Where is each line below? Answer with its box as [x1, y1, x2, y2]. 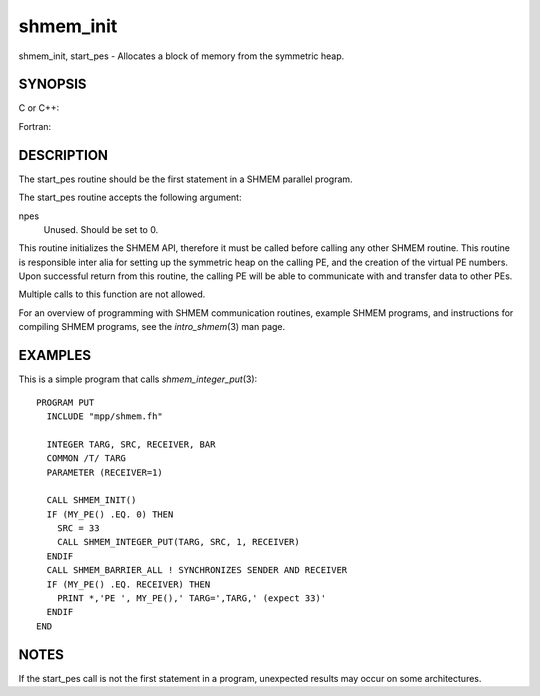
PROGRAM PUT [36, 396, 95, 408]
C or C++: [18, 102, 60, 114]
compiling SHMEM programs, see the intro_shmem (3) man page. [18, 321, 286, 333]
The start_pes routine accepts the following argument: [18, 191, 242, 204]
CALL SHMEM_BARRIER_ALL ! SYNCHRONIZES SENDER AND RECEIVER [46, 565, 348, 576]
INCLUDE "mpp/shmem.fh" [46, 410, 164, 422]
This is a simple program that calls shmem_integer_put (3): [18, 373, 258, 385]
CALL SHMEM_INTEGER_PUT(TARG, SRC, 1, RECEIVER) [56, 536, 300, 548]
